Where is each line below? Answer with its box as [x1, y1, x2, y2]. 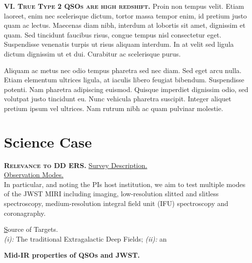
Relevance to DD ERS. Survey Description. [4, 160, 147, 170]
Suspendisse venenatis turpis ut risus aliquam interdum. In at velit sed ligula [4, 39, 234, 49]
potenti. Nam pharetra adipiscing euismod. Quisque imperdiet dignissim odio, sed [4, 84, 249, 94]
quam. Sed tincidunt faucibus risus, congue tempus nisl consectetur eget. [4, 29, 222, 39]
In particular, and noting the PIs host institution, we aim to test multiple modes [4, 179, 246, 189]
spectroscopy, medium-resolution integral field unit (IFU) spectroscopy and [4, 198, 229, 208]
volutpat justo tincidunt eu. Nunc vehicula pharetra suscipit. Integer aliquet [4, 94, 231, 104]
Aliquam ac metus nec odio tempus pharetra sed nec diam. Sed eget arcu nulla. [4, 65, 242, 75]
